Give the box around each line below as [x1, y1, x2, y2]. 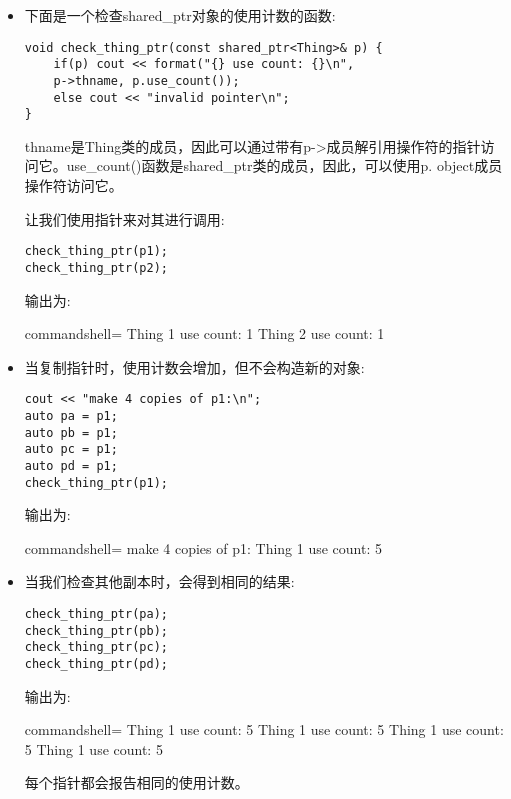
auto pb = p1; [24, 425, 118, 440]
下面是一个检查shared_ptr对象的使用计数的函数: [24, 5, 336, 25]
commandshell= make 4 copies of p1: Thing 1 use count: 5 [24, 537, 383, 558]
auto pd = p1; [24, 458, 118, 473]
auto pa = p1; [24, 409, 118, 423]
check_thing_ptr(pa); [24, 607, 168, 622]
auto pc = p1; [24, 442, 118, 457]
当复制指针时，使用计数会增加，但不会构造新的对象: [24, 356, 365, 377]
